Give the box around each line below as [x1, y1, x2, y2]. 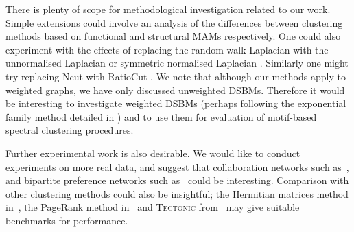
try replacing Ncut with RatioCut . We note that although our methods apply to [5, 69, 346, 83]
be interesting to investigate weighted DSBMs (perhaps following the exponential [5, 96, 346, 111]
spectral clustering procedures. [5, 123, 134, 137]
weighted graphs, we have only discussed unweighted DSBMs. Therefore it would [5, 82, 345, 97]
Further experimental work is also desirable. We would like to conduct [5, 146, 300, 160]
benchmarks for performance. [5, 213, 128, 227]
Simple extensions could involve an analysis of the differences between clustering [5, 15, 343, 30]
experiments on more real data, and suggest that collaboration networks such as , [5, 159, 349, 174]
